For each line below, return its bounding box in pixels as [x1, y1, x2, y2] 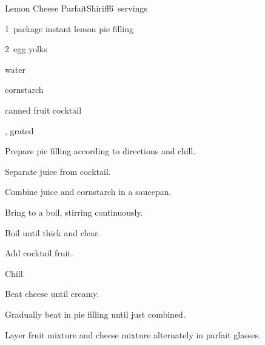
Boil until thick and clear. [5, 226, 101, 239]
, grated [5, 124, 34, 137]
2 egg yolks [5, 43, 47, 55]
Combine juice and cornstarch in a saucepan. [5, 185, 172, 198]
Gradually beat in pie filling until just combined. [5, 307, 186, 320]
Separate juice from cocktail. [5, 165, 111, 177]
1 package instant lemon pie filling [5, 22, 134, 35]
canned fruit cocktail [5, 103, 82, 116]
